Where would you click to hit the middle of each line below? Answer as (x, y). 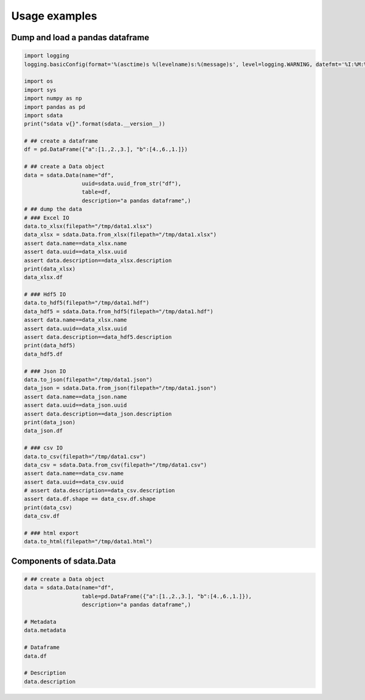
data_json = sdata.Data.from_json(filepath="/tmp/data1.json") (120, 388)
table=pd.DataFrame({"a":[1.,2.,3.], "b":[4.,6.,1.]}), (167, 596)
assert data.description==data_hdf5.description (98, 337)
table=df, (96, 192)
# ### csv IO (43, 448)
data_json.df (43, 431)
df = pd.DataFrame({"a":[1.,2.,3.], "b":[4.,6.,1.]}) (106, 150)
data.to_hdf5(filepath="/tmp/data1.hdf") (87, 303)
